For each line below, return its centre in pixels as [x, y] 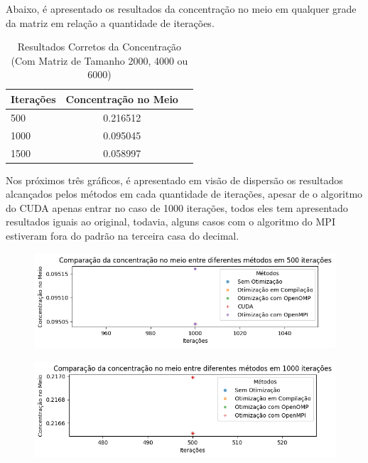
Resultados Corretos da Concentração [99, 47]
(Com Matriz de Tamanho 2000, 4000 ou [99, 60]
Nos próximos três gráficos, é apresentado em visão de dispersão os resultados [174, 180]
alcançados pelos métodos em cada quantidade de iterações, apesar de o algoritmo [184, 194]
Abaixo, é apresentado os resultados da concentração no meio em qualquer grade [181, 9]
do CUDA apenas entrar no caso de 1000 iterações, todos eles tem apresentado [177, 207]
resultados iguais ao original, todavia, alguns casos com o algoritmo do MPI [171, 222]
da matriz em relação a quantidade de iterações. [110, 22]
